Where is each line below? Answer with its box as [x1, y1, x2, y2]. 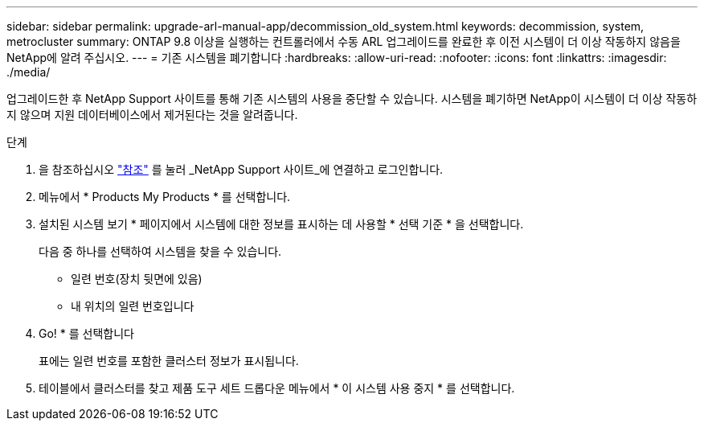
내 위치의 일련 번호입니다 [71, 299, 194, 313]
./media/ [6, 65, 51, 79]
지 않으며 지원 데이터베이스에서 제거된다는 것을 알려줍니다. [6, 108, 298, 121]
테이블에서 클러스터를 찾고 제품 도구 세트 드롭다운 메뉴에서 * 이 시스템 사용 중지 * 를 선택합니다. [39, 381, 515, 395]
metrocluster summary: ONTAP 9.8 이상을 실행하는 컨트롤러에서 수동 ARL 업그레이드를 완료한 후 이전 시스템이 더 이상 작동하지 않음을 [6, 35, 681, 48]
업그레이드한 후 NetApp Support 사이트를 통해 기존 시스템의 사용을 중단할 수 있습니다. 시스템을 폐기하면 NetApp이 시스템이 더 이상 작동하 [6, 92, 698, 105]
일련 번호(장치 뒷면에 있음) [71, 272, 203, 285]
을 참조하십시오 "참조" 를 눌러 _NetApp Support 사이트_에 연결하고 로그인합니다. [39, 162, 444, 176]
